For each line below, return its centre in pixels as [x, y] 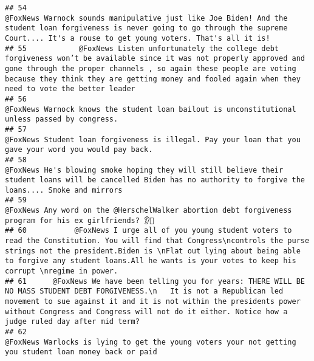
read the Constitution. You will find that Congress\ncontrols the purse [157, 241]
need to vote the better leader [70, 89]
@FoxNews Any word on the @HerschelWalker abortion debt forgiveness [148, 211]
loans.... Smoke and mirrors [64, 190]
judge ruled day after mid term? [72, 322]
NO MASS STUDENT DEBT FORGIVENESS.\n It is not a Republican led [144, 291]
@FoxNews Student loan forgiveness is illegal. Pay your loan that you [153, 139]
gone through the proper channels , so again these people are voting [151, 68]
